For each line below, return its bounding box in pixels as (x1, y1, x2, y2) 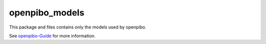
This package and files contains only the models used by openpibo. (9, 24, 146, 30)
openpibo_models (9, 7, 85, 18)
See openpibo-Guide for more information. (9, 33, 96, 39)
